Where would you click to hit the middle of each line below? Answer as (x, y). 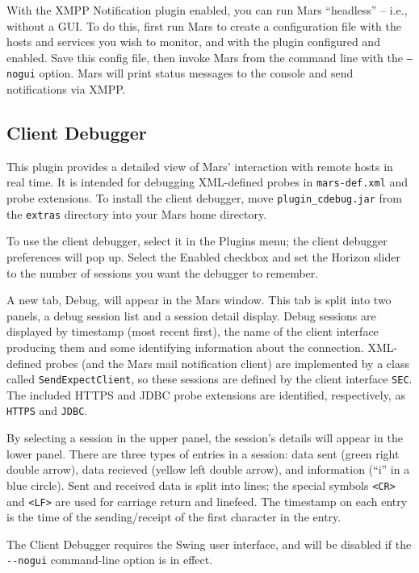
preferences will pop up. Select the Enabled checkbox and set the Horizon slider (203, 257)
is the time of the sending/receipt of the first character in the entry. (174, 517)
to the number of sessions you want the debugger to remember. (163, 272)
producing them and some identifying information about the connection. (185, 347)
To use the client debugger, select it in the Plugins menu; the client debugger (197, 241)
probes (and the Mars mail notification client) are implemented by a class (227, 363)
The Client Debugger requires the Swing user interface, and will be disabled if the (209, 544)
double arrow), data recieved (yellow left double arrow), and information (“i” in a (208, 469)
